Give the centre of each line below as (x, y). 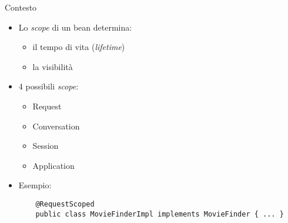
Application (53, 165)
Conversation (56, 126)
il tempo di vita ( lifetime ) (79, 47)
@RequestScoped (65, 204)
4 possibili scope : (48, 86)
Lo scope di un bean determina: (75, 27)
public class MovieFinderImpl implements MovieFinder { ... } (160, 214)
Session (46, 146)
